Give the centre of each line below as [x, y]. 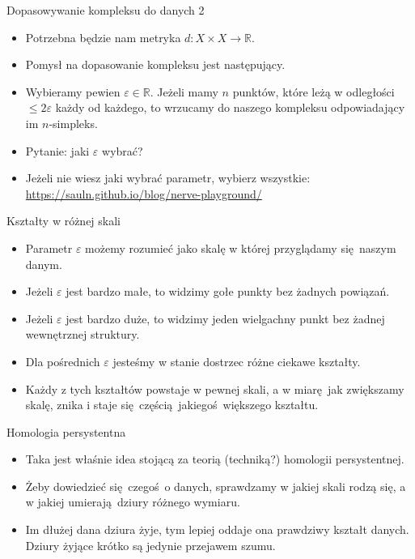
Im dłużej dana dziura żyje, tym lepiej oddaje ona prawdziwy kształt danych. [217, 529]
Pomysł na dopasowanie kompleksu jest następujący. [155, 64]
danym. [44, 264]
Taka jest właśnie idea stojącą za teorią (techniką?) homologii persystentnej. [215, 459]
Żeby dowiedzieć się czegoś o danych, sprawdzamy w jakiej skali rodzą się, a [216, 486]
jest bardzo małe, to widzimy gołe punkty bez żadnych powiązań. [228, 291]
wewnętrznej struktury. [83, 334]
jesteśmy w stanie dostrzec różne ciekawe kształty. [237, 361]
